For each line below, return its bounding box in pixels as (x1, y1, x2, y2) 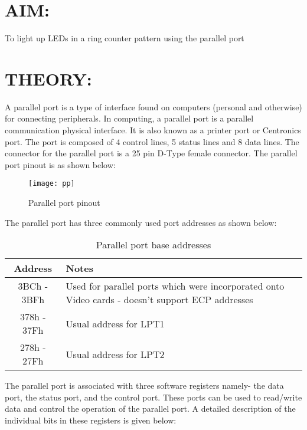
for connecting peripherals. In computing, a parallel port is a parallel (5, 112, 254, 124)
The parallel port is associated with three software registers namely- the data (5, 379, 284, 392)
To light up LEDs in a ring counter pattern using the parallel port (5, 32, 244, 44)
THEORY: (5, 66, 92, 90)
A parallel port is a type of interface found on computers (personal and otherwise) (5, 100, 302, 113)
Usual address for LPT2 (66, 347, 165, 361)
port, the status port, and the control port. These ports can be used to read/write (5, 390, 302, 403)
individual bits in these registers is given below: (5, 414, 177, 426)
